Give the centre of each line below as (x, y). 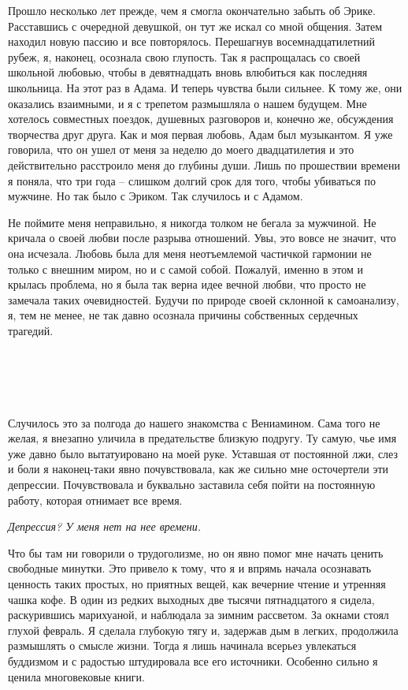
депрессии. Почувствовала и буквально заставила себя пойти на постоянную (192, 484)
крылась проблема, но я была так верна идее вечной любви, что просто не (187, 284)
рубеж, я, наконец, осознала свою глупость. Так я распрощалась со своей (184, 56)
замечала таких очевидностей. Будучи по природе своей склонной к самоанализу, (204, 299)
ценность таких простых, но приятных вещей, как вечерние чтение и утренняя (197, 583)
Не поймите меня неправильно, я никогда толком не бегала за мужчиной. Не (192, 222)
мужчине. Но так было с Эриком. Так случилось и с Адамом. (156, 196)
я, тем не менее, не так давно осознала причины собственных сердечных (183, 315)
